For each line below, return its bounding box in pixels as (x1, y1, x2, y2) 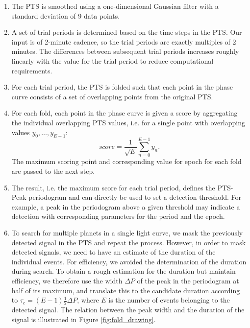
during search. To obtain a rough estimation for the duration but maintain (11, 266, 236, 276)
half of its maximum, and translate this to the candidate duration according (11, 285, 240, 295)
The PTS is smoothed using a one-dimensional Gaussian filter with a (11, 1, 219, 11)
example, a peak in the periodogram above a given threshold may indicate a (11, 201, 240, 211)
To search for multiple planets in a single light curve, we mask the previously (11, 228, 243, 238)
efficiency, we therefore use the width (11, 275, 123, 285)
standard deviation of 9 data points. (11, 10, 120, 21)
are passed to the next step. (11, 166, 95, 176)
